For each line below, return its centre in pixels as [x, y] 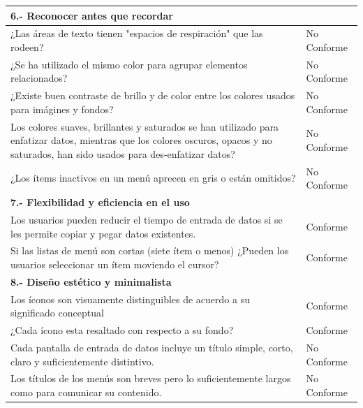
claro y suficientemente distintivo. [82, 361]
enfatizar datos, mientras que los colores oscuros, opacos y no [141, 140]
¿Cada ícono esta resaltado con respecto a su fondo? [122, 330]
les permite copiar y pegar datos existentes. [103, 233]
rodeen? [27, 46]
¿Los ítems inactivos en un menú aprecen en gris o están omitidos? [153, 178]
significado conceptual [57, 313]
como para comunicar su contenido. [86, 392]
